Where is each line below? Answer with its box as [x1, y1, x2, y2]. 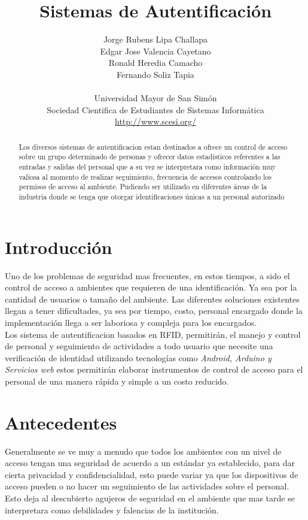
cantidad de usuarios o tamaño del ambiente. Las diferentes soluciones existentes [5, 292, 300, 305]
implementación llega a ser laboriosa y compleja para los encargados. [5, 316, 257, 328]
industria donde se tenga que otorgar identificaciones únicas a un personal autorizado [19, 191, 285, 201]
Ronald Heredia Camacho [108, 56, 203, 69]
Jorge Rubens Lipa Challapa [103, 33, 208, 46]
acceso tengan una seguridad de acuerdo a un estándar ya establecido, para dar [5, 456, 295, 469]
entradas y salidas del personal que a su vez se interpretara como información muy [19, 161, 276, 171]
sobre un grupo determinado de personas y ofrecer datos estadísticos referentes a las [19, 152, 280, 162]
